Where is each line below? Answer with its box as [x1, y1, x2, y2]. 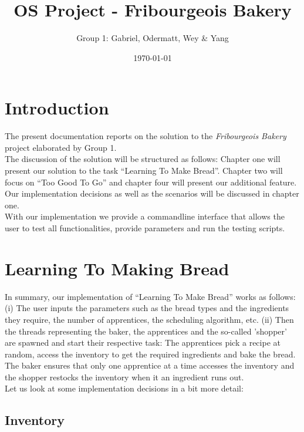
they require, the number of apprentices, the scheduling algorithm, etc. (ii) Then [5, 313, 294, 325]
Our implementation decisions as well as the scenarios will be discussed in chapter [5, 187, 299, 200]
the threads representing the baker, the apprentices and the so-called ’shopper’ [5, 325, 287, 337]
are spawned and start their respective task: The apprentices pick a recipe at [5, 336, 281, 349]
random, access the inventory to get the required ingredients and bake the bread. [5, 347, 296, 360]
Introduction [5, 96, 109, 120]
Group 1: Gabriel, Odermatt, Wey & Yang [76, 32, 229, 44]
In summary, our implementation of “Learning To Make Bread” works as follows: [5, 290, 296, 302]
